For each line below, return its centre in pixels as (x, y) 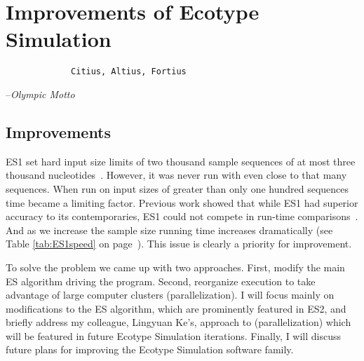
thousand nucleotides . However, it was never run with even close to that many (176, 175)
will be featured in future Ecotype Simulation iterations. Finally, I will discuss (174, 335)
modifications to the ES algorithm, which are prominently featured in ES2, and (176, 308)
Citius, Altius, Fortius (129, 72)
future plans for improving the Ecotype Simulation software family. (150, 349)
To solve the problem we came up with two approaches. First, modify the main (175, 267)
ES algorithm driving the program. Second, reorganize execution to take (161, 281)
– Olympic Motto (40, 94)
